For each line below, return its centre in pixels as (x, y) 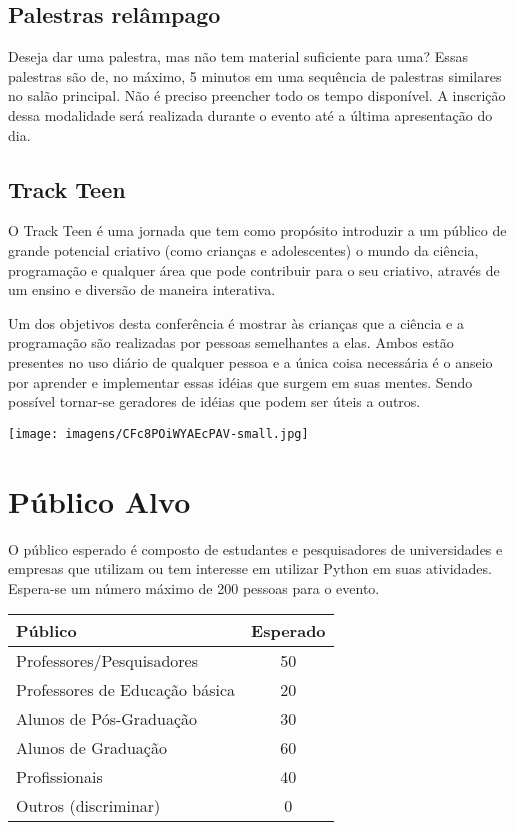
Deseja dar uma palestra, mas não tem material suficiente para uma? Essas (238, 56)
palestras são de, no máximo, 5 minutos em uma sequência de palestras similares (255, 75)
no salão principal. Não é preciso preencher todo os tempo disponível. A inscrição (257, 95)
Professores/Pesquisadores (107, 661)
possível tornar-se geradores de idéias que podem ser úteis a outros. (214, 401)
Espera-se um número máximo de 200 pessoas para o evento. (194, 587)
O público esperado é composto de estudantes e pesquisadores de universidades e (255, 548)
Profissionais (59, 777)
